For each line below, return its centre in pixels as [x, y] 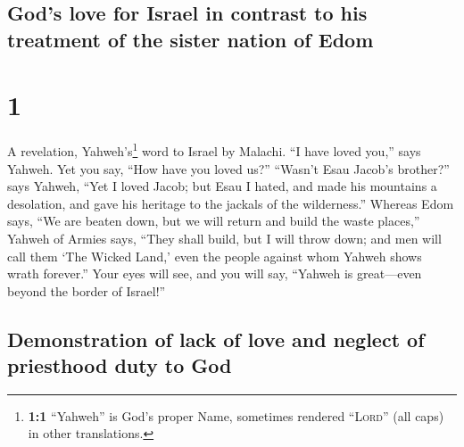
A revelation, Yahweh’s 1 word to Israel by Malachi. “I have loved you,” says [214, 149]
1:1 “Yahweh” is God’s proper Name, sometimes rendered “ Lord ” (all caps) [236, 415]
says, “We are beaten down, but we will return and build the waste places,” [214, 221]
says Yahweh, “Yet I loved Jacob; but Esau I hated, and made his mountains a [222, 186]
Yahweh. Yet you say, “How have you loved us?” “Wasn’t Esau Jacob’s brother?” [228, 168]
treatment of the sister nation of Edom [191, 39]
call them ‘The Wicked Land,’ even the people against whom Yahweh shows [215, 256]
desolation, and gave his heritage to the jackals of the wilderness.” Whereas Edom [231, 203]
